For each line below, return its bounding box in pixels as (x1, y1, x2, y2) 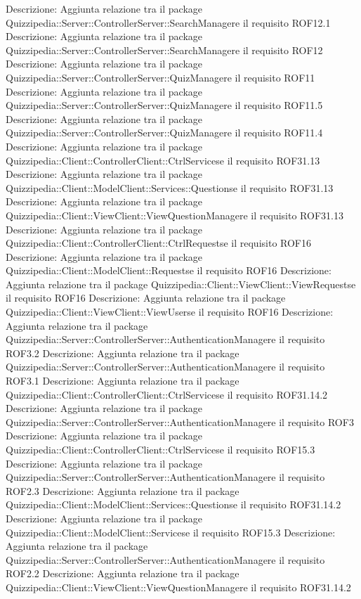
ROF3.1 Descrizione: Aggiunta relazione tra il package (6, 373, 239, 388)
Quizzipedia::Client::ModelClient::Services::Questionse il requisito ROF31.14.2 (6, 497, 341, 512)
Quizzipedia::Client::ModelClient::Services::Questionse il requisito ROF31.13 (6, 180, 334, 195)
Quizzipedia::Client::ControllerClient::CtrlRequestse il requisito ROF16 (6, 236, 312, 250)
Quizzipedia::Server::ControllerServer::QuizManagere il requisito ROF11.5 (6, 98, 323, 112)
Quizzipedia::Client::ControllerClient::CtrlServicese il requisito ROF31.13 (6, 153, 320, 167)
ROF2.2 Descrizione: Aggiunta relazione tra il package (6, 566, 239, 581)
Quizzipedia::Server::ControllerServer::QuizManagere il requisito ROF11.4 (6, 125, 323, 140)
